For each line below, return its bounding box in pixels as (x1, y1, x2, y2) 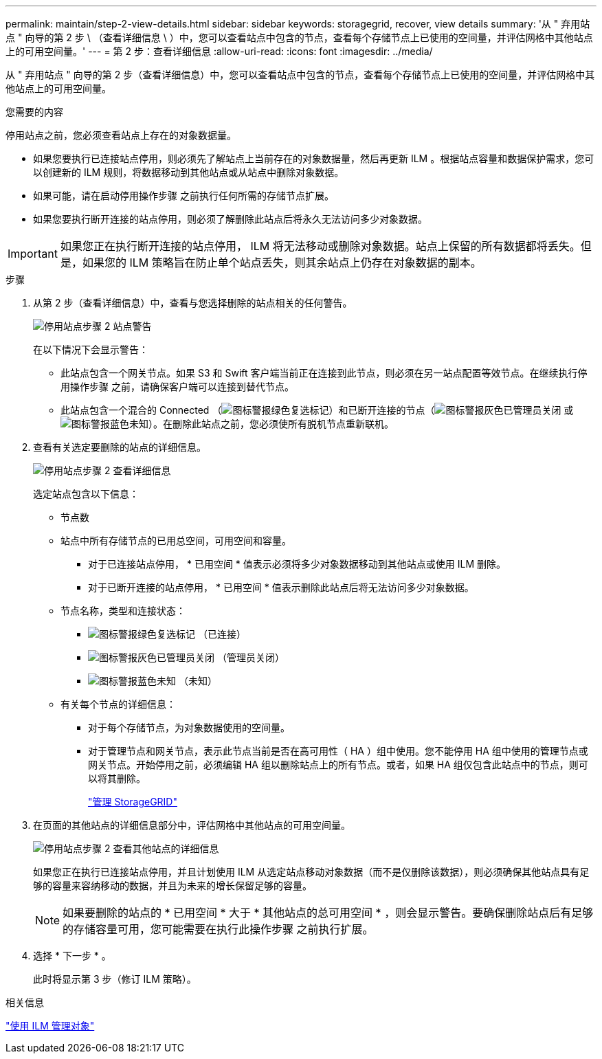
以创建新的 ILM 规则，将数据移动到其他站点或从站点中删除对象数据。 (33, 166, 344, 178)
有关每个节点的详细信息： (60, 698, 176, 710)
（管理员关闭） (216, 651, 285, 663)
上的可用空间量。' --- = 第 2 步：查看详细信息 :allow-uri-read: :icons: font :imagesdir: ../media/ (5, 45, 433, 57)
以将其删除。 (88, 772, 146, 784)
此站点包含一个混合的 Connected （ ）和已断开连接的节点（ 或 (60, 404, 574, 416)
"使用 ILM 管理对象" (5, 1020, 95, 1032)
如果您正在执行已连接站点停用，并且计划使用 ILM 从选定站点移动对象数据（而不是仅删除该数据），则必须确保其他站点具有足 (33, 866, 590, 878)
